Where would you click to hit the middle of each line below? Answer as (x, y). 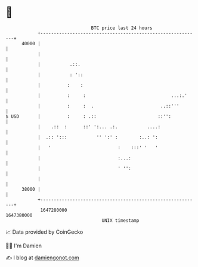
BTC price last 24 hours (122, 28)
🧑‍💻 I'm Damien (24, 246)
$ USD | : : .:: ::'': (88, 116)
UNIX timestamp (120, 220)
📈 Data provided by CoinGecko (44, 232)
